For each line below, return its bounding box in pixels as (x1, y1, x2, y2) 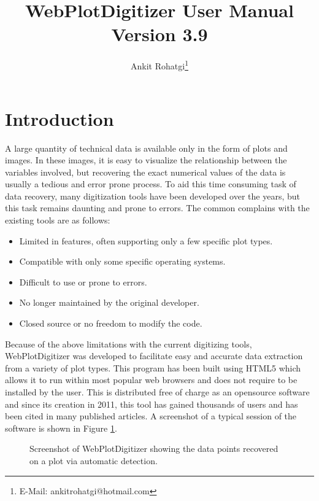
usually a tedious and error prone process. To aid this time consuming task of (5, 177, 296, 190)
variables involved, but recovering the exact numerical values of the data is (5, 165, 286, 178)
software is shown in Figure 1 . (5, 421, 117, 434)
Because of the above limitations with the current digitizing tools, (5, 337, 252, 350)
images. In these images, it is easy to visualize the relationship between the (5, 153, 287, 166)
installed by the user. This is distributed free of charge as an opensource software (5, 386, 310, 398)
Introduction (5, 106, 114, 131)
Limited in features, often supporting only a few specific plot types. (19, 234, 273, 247)
